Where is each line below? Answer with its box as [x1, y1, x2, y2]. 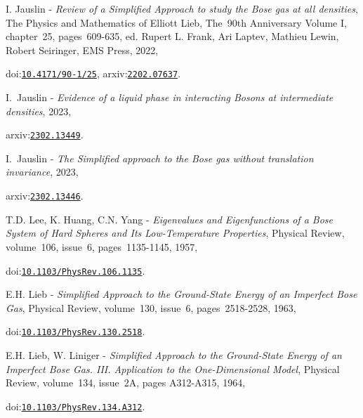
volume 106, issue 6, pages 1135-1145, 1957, [6, 239, 198, 254]
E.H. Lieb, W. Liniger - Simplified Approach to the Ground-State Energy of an [6, 348, 342, 362]
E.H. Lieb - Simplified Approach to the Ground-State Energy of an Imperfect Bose [6, 287, 357, 301]
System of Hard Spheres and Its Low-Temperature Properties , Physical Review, [6, 226, 345, 240]
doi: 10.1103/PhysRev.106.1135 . [6, 263, 145, 277]
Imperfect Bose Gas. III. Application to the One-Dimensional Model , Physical [6, 361, 340, 376]
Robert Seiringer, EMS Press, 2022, [6, 42, 159, 57]
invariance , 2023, [6, 164, 79, 179]
